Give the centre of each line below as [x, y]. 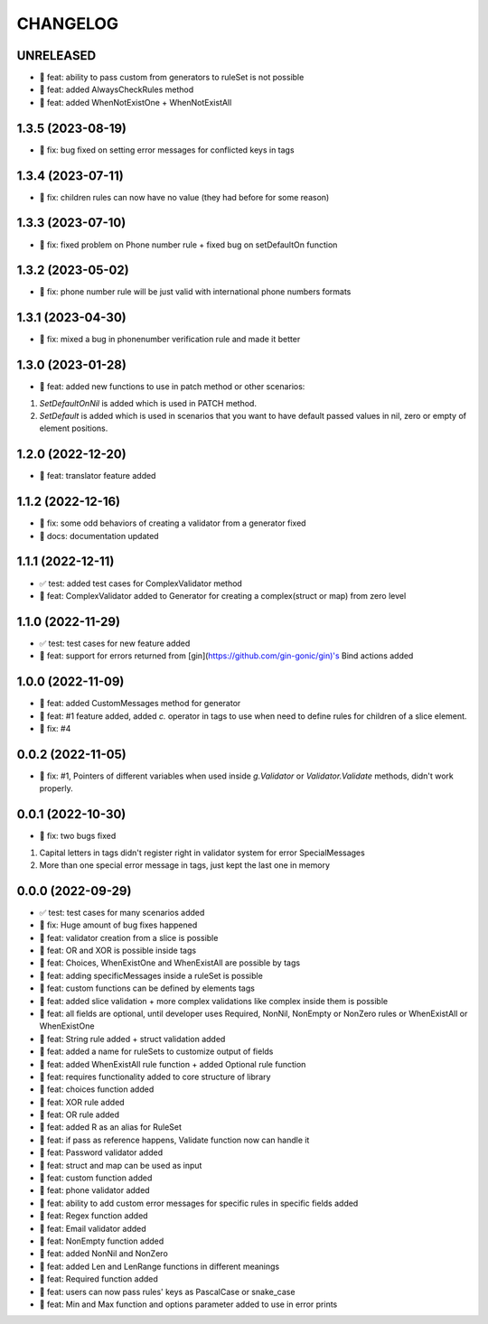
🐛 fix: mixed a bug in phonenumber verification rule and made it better [170, 340]
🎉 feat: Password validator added [101, 1152]
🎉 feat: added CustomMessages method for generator [140, 704]
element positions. [74, 428]
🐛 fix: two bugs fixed [78, 836]
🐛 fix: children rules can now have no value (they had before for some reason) [184, 197]
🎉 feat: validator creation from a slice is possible [129, 937]
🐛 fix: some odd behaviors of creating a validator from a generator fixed [173, 523]
